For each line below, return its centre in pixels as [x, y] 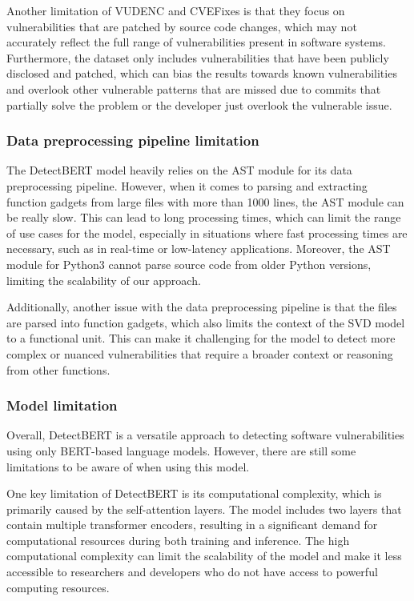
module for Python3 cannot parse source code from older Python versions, [189, 264]
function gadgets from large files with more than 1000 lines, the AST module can [205, 201]
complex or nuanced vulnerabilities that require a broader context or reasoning [200, 353]
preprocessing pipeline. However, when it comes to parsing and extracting [187, 185]
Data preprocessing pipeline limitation [133, 140]
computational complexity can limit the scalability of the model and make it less [204, 556]
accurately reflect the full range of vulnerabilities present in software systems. [196, 42]
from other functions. [58, 369]
